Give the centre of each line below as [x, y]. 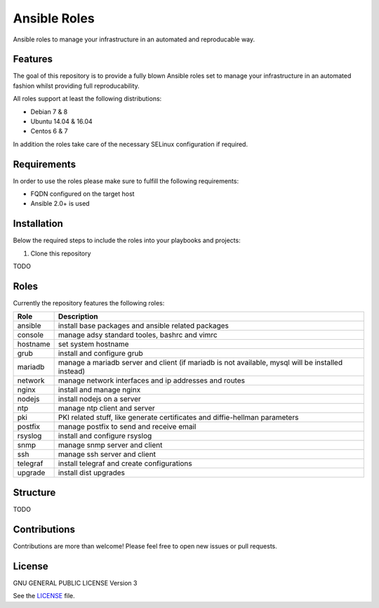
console [31, 335]
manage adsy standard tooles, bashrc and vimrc [138, 335]
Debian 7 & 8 [49, 112]
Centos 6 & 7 [49, 131]
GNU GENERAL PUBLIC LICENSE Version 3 [75, 583]
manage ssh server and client [107, 454]
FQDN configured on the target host [82, 194]
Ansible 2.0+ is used [60, 204]
